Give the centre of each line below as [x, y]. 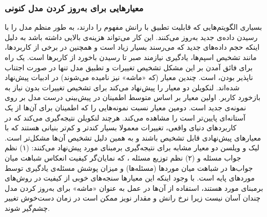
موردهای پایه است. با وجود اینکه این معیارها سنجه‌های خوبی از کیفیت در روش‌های [130, 178]
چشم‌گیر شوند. [27, 208]
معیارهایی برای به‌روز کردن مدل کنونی [74, 7]
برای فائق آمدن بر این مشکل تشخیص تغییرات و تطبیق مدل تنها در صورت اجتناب [129, 67]
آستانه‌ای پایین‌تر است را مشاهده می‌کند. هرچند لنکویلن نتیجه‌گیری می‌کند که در [125, 117]
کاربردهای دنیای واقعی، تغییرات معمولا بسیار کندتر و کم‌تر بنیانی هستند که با [121, 127]
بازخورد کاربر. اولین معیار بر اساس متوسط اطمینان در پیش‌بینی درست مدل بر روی [133, 97]
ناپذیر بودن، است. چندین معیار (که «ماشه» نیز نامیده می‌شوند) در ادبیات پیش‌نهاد [129, 77]
